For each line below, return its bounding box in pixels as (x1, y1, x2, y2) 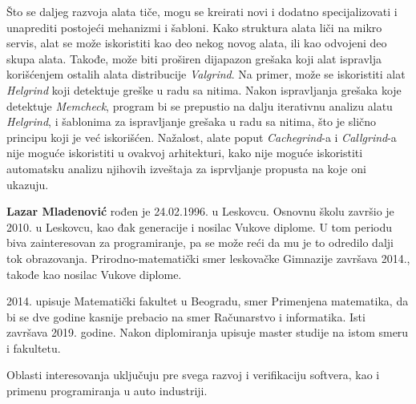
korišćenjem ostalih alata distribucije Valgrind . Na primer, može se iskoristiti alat (6, 66, 406, 83)
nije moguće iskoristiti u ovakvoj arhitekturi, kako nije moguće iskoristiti (6, 144, 363, 161)
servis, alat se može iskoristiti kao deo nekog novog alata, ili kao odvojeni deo (6, 34, 387, 51)
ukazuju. (6, 176, 49, 192)
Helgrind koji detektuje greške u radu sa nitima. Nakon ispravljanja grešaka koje (6, 81, 402, 98)
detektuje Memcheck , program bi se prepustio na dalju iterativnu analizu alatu (6, 97, 393, 114)
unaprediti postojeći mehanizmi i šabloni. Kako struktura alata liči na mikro (6, 18, 382, 35)
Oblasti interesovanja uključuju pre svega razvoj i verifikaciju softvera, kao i (6, 366, 380, 383)
